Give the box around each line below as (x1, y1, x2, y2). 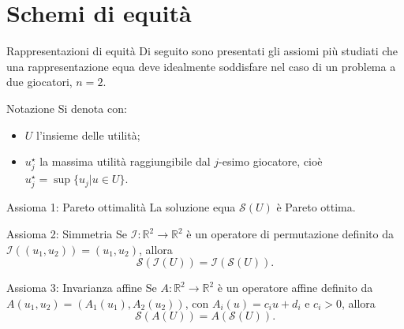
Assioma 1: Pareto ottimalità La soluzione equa (6, 199, 236, 215)
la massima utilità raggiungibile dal (39, 153, 211, 170)
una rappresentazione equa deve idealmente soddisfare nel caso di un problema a (6, 58, 396, 74)
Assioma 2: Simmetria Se (6, 226, 128, 241)
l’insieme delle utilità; (36, 126, 140, 143)
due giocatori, (6, 73, 73, 90)
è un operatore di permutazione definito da (186, 226, 394, 241)
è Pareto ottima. (276, 199, 356, 215)
